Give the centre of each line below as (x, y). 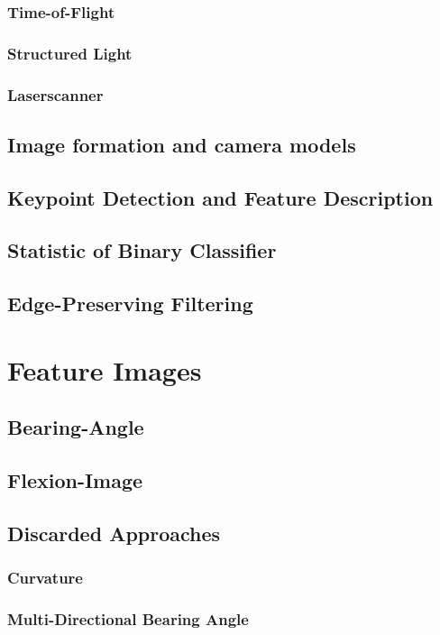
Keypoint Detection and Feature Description (220, 197)
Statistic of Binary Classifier (142, 250)
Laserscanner (55, 94)
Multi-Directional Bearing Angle (128, 619)
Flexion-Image (75, 480)
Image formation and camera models (182, 144)
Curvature (45, 578)
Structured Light (70, 53)
